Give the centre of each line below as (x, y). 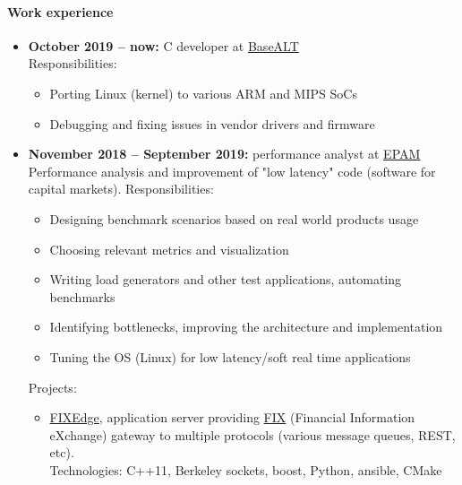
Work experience (60, 11)
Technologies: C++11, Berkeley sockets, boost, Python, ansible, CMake (246, 469)
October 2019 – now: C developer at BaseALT (163, 45)
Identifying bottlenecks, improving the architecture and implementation (246, 327)
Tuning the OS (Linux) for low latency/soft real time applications (230, 356)
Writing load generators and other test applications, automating (226, 279)
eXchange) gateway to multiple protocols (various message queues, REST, (252, 434)
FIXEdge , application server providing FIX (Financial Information (232, 417)
